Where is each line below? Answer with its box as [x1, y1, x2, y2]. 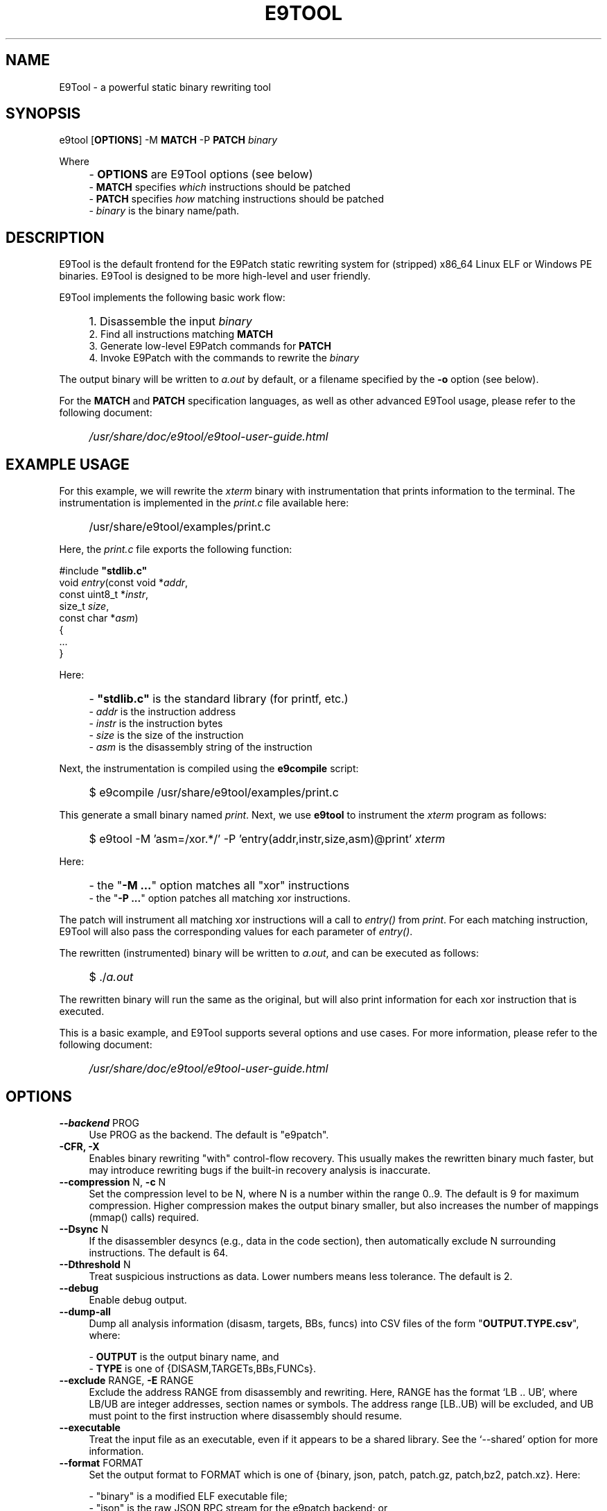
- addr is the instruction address [89, 706, 236, 718]
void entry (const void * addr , [59, 577, 188, 589]
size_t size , [59, 600, 109, 613]
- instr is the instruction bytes [89, 717, 223, 730]
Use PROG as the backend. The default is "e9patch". [89, 1128, 329, 1141]
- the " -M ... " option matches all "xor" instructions [89, 878, 350, 893]
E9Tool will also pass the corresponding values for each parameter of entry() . [59, 925, 413, 938]
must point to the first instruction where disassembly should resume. [89, 1409, 403, 1422]
